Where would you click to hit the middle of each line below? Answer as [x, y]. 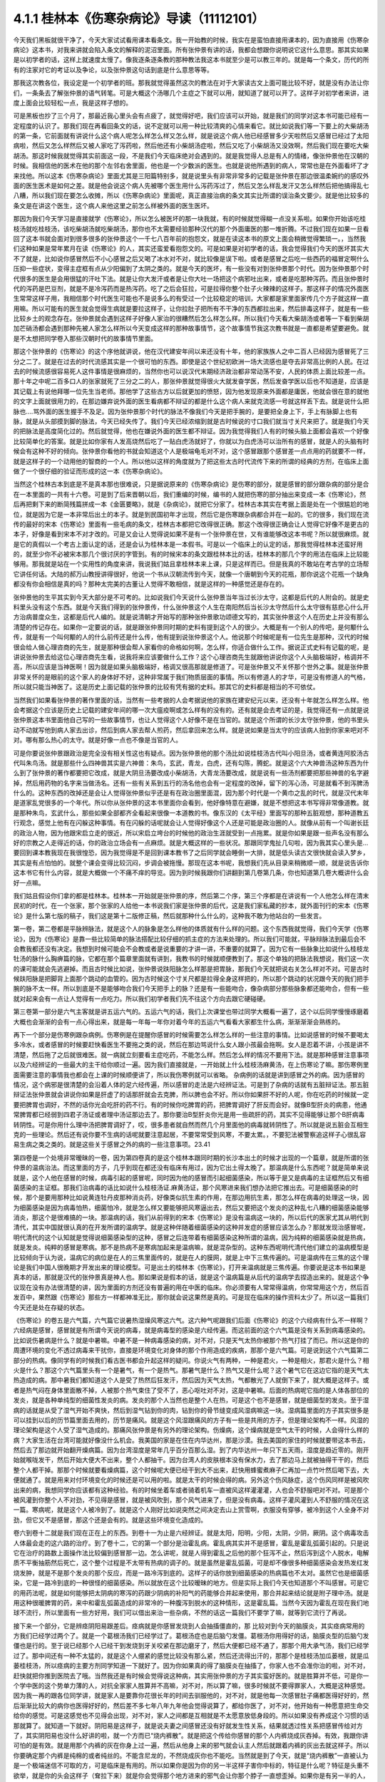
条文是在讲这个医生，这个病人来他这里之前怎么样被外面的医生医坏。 [113, 205]
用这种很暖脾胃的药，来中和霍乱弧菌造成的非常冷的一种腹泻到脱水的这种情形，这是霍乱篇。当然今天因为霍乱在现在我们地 [191, 1602]
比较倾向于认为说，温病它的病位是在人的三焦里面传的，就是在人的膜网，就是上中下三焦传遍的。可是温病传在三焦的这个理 [191, 1257]
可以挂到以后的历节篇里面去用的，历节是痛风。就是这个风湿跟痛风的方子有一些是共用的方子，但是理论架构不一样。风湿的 [191, 1420]
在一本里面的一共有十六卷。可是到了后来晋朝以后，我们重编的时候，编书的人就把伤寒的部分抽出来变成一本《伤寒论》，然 [190, 494]
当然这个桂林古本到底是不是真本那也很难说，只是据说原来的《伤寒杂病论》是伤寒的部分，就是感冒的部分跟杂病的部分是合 [191, 484]
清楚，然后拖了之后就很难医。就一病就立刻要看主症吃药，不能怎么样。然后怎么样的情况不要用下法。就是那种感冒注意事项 [191, 1054]
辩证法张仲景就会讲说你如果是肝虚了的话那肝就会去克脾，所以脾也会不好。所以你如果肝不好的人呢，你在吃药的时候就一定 [191, 1095]
